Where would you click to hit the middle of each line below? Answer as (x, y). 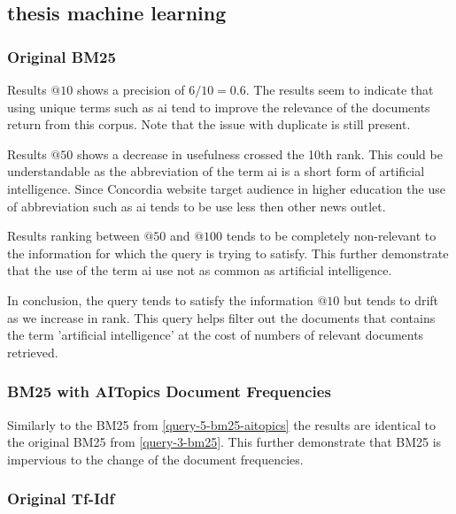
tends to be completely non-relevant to (331, 236)
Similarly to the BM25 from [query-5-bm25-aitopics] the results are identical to (222, 424)
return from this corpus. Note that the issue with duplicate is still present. (209, 124)
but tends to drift (391, 299)
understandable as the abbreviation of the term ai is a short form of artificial (216, 171)
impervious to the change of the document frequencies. (155, 459)
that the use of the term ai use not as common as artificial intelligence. (200, 270)
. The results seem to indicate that (340, 89)
